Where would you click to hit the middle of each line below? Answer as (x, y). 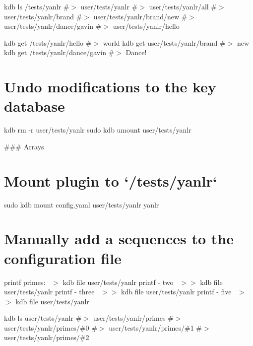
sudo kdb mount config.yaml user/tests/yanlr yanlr (82, 204)
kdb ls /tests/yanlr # (37, 6)
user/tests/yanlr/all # (183, 6)
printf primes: (25, 282)
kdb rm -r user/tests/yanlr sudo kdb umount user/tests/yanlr (98, 130)
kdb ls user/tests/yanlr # (43, 318)
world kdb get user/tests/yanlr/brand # (164, 42)
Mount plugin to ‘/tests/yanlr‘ (111, 180)
